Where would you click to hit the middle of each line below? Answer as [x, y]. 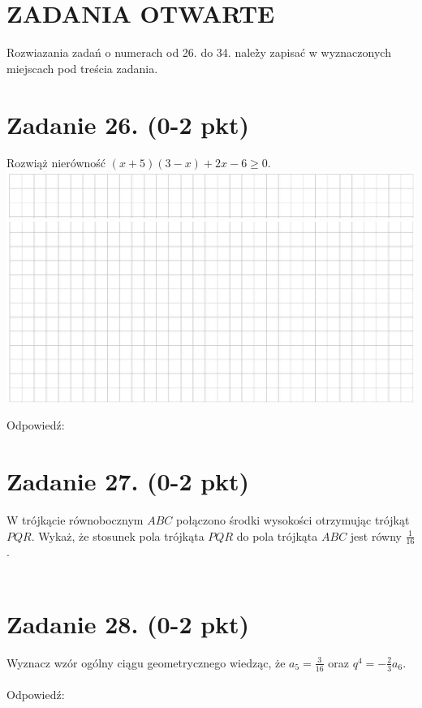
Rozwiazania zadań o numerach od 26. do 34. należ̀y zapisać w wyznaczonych [199, 52]
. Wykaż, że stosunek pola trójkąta [118, 535]
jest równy [376, 535]
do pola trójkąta [277, 535]
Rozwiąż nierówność [56, 163]
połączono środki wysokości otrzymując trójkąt [293, 519]
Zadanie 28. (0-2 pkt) [128, 623]
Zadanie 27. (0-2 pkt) [128, 481]
